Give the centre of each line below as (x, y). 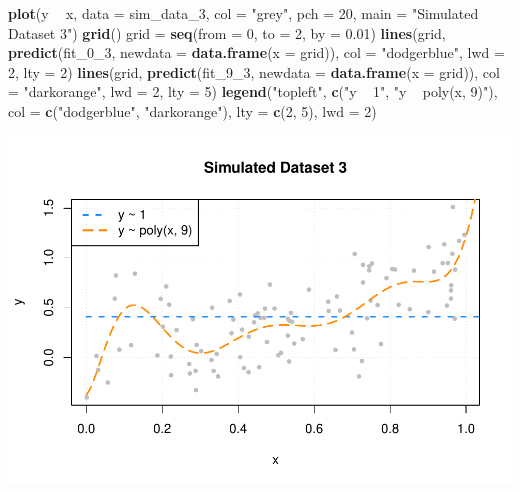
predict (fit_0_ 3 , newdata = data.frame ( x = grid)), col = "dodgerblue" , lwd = (256, 52)
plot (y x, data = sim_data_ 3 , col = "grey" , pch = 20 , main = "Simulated (243, 13)
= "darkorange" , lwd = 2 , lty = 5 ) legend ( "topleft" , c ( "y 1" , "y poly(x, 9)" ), (253, 91)
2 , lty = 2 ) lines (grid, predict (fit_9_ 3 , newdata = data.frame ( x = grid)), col (254, 71)
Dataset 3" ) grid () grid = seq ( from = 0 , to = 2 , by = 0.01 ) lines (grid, (227, 32)
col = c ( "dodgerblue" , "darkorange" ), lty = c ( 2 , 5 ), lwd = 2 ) (192, 110)
